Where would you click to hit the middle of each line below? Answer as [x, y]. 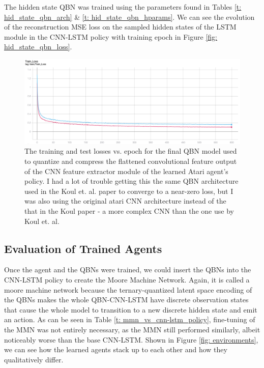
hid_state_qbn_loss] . [38, 47]
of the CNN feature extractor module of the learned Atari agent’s [126, 171]
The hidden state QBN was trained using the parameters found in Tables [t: [123, 7]
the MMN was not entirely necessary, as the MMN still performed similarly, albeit [132, 329]
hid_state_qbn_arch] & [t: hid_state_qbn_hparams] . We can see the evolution [129, 17]
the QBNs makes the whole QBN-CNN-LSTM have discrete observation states [126, 300]
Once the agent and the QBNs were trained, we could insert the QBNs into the [128, 270]
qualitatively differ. [34, 359]
